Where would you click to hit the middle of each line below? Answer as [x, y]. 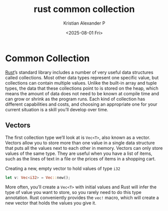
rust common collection [84, 9]
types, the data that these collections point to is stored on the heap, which [82, 88]
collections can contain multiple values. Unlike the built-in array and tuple [81, 83]
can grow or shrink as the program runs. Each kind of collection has [75, 99]
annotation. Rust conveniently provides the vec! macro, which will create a [82, 198]
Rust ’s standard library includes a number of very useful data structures [79, 72]
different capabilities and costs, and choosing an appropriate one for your [81, 104]
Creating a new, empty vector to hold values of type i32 [63, 168]
